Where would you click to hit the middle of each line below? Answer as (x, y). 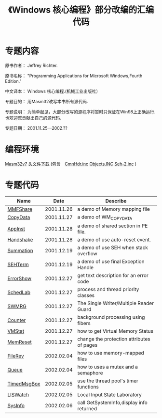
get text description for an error (113, 275)
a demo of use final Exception (111, 261)
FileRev (16, 356)
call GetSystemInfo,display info (113, 403)
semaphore (90, 373)
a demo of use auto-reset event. (114, 240)
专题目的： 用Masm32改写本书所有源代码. (47, 101)
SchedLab (19, 292)
